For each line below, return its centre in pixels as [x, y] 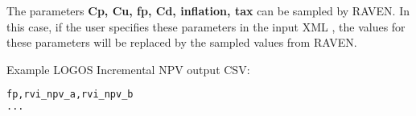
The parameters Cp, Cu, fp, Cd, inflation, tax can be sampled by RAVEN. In [208, 10]
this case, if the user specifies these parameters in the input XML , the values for [206, 26]
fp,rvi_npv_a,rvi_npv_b [70, 95]
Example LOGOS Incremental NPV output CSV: [128, 69]
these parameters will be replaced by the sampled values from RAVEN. [182, 42]
